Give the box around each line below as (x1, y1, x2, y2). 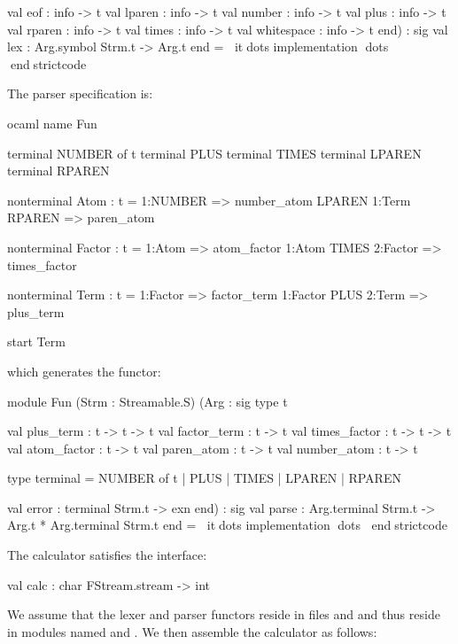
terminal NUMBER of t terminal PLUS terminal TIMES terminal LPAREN (7, 144, 422, 162)
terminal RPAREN (7, 161, 110, 180)
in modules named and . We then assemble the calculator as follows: (7, 622, 377, 640)
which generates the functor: (7, 361, 161, 380)
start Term (7, 332, 66, 351)
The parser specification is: (7, 84, 153, 103)
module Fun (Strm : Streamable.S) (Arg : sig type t (7, 392, 288, 410)
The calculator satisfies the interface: (7, 546, 207, 564)
